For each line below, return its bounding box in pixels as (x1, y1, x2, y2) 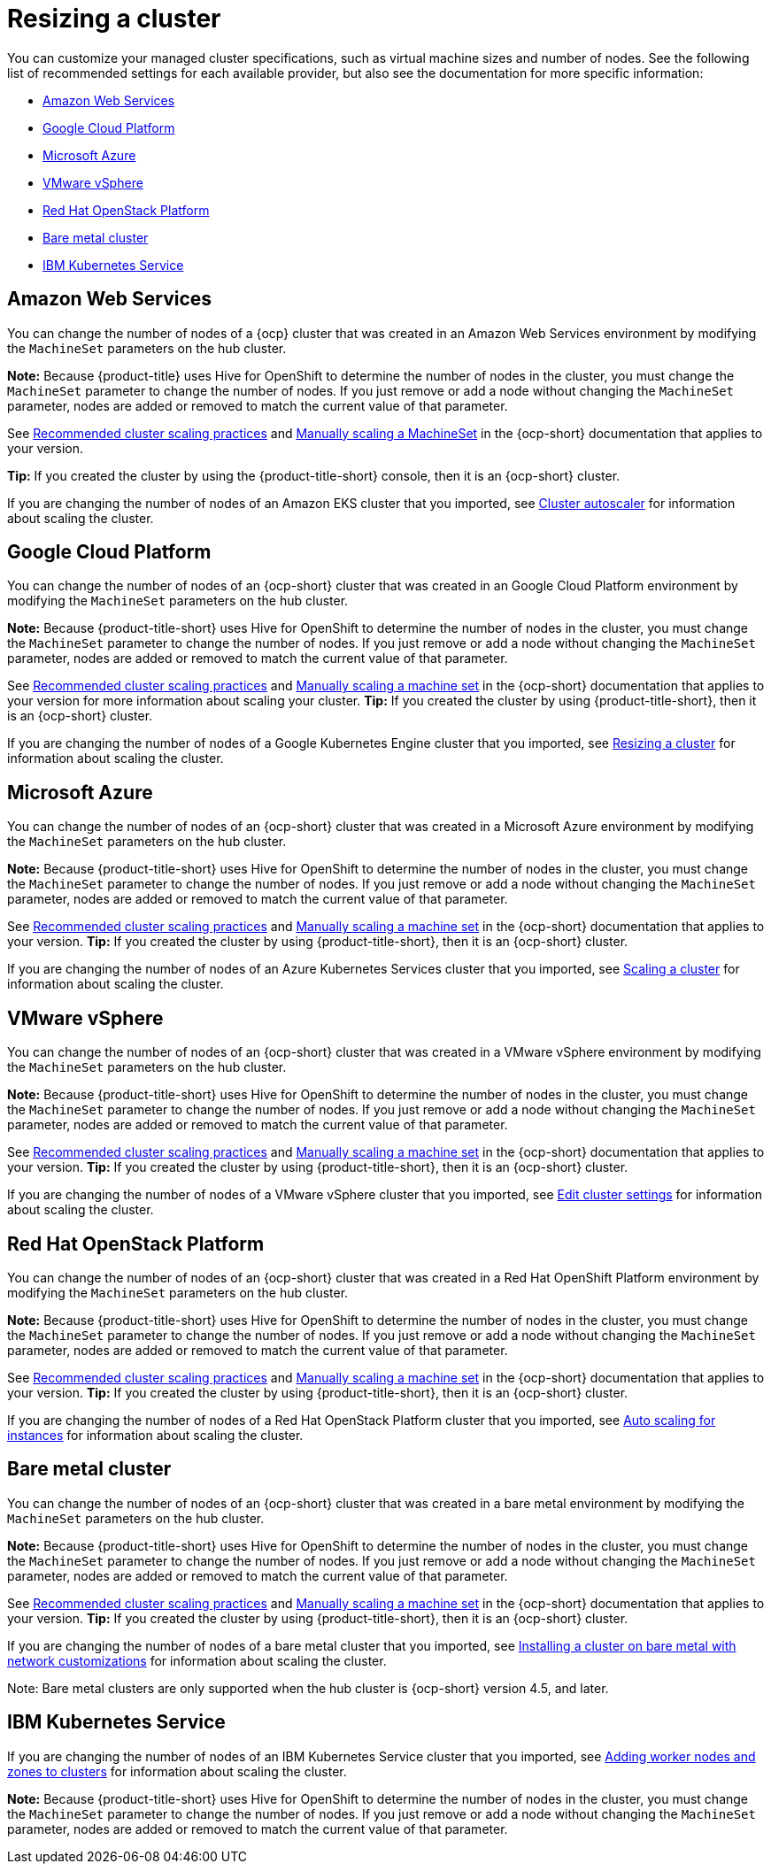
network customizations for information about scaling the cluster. (7, 1652, 387, 1668)
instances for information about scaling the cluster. (7, 1427, 304, 1443)
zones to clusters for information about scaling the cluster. (7, 1763, 347, 1779)
